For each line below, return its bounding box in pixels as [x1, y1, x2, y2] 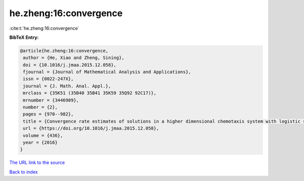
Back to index [9, 169, 38, 175]
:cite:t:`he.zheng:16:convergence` [9, 25, 80, 31]
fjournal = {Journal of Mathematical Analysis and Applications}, [23, 69, 192, 75]
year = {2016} [23, 140, 58, 145]
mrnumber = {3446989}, [23, 97, 80, 103]
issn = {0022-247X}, [23, 76, 74, 82]
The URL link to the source [9, 159, 65, 166]
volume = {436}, [23, 133, 63, 138]
